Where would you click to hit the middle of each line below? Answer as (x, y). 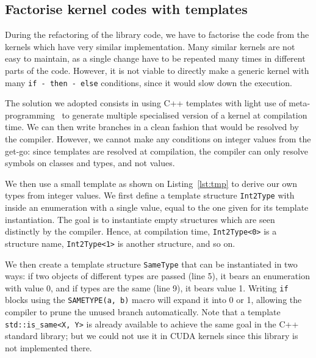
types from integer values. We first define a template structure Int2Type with (150, 195)
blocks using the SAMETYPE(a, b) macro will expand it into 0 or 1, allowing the (153, 300)
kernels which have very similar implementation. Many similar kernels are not (150, 46)
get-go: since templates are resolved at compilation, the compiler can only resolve (157, 151)
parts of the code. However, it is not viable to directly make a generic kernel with (157, 70)
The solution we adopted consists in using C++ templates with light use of (145, 103)
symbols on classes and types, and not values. (90, 163)
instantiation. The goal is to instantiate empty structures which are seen (140, 219)
